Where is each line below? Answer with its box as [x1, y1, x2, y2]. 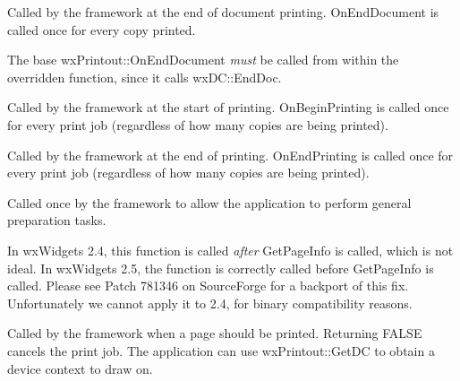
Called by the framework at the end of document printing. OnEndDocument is [7, 3, 439, 21]
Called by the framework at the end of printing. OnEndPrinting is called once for [7, 145, 454, 164]
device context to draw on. [7, 359, 153, 377]
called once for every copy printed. [7, 20, 196, 39]
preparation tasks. [7, 211, 106, 229]
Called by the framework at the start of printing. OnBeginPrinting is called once [7, 98, 449, 117]
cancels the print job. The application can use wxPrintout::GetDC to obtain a [7, 341, 435, 359]
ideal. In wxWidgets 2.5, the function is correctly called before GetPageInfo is [7, 258, 434, 277]
